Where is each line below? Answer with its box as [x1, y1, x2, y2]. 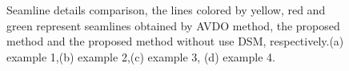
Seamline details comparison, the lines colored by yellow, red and [6, 2, 326, 18]
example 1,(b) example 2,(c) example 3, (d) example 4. [6, 48, 275, 65]
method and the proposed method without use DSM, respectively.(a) [6, 33, 344, 49]
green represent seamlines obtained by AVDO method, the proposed [6, 17, 340, 34]
